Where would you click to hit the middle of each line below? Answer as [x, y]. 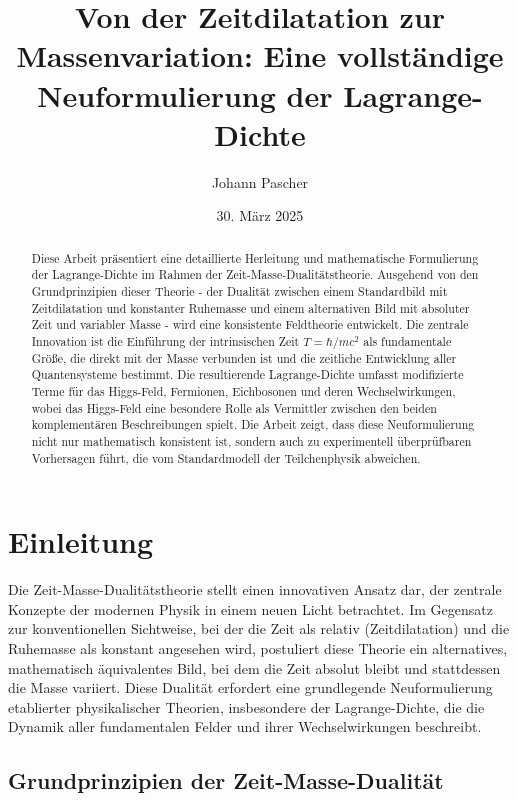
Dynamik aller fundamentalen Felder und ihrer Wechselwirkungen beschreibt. [245, 726]
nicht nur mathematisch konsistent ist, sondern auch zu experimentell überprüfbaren [251, 440]
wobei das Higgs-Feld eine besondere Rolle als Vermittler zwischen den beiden [234, 407]
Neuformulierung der [185, 94]
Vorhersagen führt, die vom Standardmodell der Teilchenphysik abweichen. [226, 457]
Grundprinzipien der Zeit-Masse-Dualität [226, 780]
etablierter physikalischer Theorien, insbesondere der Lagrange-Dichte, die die [246, 706]
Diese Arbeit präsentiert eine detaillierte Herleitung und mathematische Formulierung [255, 257]
